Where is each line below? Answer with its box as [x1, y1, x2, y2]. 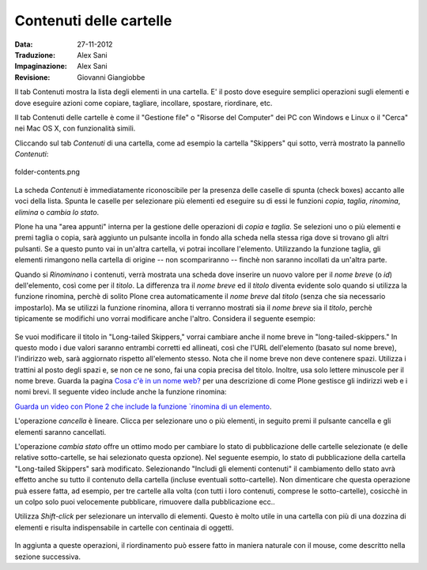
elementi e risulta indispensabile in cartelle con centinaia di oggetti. [14, 523, 234, 532]
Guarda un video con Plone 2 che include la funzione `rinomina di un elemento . [14, 402, 272, 411]
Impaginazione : [14, 62, 67, 71]
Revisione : [14, 72, 51, 82]
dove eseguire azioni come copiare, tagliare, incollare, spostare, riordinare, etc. [14, 98, 273, 108]
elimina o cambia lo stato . [14, 207, 100, 217]
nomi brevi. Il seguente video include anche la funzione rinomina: [14, 387, 227, 397]
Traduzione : [14, 50, 55, 59]
